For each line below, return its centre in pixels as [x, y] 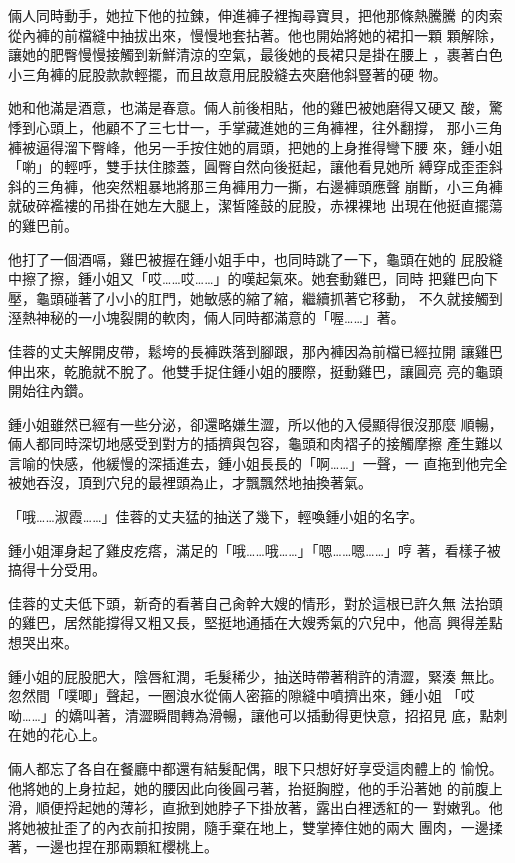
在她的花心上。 [57, 734]
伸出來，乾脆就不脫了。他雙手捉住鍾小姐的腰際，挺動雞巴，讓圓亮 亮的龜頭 [255, 370]
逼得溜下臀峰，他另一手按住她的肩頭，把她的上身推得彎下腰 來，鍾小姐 [269, 146]
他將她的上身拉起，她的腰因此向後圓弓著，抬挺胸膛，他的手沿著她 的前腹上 [255, 787]
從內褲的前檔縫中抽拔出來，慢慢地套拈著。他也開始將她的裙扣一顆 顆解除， [255, 34]
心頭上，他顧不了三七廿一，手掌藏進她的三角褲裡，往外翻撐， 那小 [255, 126]
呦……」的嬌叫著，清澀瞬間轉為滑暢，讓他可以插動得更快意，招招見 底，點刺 [258, 714]
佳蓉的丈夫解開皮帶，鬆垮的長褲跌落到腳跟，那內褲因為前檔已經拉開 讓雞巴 [255, 350]
